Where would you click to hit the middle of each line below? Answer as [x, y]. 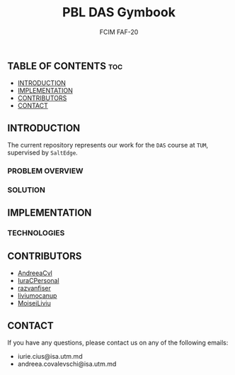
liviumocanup [37, 296]
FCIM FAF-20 [119, 32]
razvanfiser [34, 289]
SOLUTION [27, 190]
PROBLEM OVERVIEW [45, 171]
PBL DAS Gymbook [119, 12]
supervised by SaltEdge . [42, 152]
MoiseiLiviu [34, 303]
